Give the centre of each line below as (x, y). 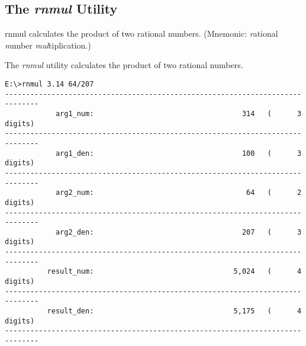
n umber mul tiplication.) (48, 45)
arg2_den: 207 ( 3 (178, 232)
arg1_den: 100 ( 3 (178, 153)
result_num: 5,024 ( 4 (174, 272)
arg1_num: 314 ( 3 (178, 113)
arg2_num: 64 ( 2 (178, 193)
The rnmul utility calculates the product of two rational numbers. (124, 65)
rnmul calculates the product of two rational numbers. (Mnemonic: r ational (141, 33)
